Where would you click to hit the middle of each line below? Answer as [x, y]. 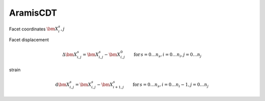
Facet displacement [29, 40]
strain [15, 70]
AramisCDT [33, 13]
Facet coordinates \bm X [34, 29]
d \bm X [62, 84]
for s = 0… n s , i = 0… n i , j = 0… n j [168, 55]
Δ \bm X [70, 55]
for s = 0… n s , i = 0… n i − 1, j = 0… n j [171, 85]
